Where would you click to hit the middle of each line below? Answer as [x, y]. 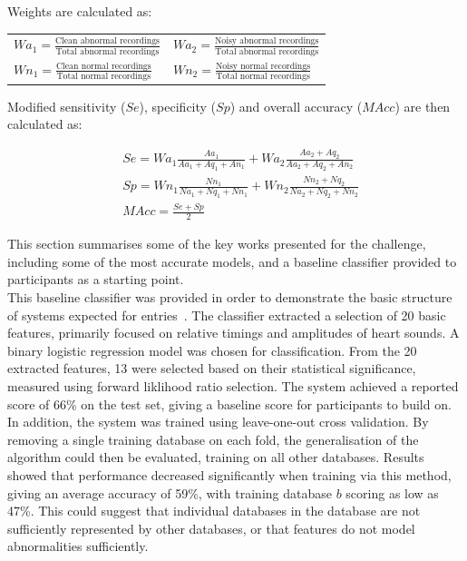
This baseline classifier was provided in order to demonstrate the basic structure [230, 297]
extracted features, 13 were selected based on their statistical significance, [212, 368]
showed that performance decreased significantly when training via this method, [229, 474]
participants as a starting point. [96, 279]
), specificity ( [178, 106]
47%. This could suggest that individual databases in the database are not [214, 511]
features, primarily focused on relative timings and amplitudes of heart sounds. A [233, 333]
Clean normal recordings [103, 66]
